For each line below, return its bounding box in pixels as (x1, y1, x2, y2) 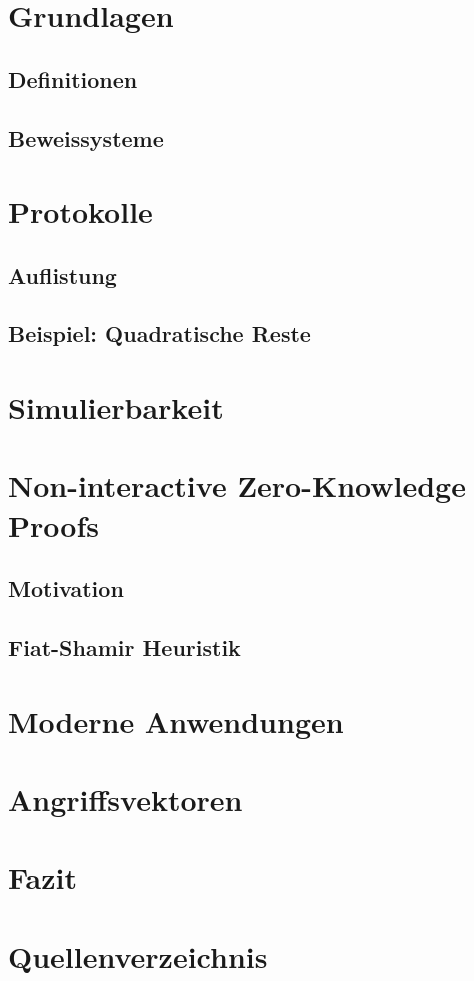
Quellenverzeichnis (8, 935, 268, 976)
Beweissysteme (8, 122, 164, 153)
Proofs (8, 504, 99, 545)
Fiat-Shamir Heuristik (8, 631, 241, 662)
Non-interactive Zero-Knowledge (8, 465, 466, 506)
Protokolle (8, 191, 153, 232)
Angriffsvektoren (8, 778, 243, 819)
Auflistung (8, 259, 117, 290)
